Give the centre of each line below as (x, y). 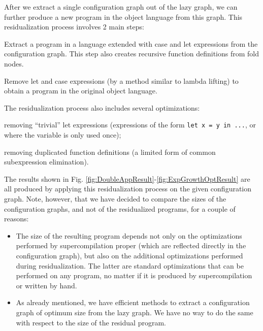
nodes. (14, 63)
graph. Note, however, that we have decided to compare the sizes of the (115, 198)
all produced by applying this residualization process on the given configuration (128, 189)
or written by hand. (46, 285)
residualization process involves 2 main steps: (74, 27)
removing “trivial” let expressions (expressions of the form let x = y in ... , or (130, 125)
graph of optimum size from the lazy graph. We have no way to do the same (135, 312)
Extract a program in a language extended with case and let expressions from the (131, 43)
